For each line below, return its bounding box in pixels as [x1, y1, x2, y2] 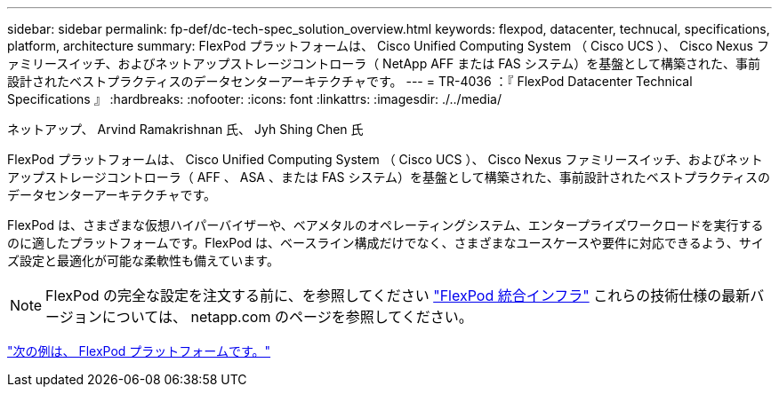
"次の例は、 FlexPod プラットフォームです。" [7, 343, 271, 359]
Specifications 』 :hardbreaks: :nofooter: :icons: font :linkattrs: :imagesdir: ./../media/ [7, 91, 502, 106]
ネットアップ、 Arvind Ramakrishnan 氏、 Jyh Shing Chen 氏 [7, 122, 364, 137]
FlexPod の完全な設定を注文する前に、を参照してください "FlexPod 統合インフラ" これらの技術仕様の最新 [45, 287, 751, 304]
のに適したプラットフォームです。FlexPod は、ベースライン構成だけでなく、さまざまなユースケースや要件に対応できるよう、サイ [7, 235, 764, 250]
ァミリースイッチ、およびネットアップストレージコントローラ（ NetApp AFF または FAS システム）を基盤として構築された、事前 [7, 56, 760, 71]
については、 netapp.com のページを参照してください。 [101, 308, 473, 326]
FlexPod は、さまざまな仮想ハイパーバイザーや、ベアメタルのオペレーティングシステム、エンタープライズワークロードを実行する [7, 217, 764, 232]
